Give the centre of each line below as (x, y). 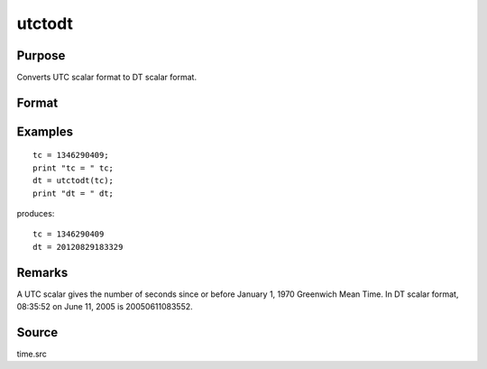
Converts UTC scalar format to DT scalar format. (107, 78)
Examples (45, 131)
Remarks (42, 272)
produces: (36, 214)
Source (37, 332)
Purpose (41, 55)
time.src (32, 354)
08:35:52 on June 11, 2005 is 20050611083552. (105, 307)
